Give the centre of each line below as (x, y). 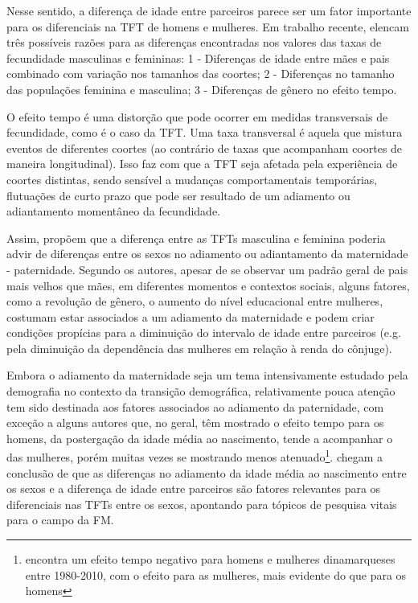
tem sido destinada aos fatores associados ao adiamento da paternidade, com (195, 406)
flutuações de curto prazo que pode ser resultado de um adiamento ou (178, 195)
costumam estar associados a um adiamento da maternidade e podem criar (191, 316)
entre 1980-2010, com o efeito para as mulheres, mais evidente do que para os (216, 574)
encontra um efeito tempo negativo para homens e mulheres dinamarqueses (210, 559)
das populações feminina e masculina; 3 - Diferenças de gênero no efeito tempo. (202, 89)
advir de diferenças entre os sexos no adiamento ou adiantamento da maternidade (207, 254)
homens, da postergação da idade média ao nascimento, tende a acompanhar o (200, 438)
